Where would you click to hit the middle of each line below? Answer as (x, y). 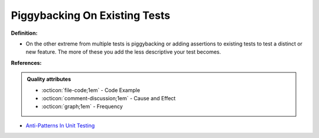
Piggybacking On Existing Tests (91, 15)
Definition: (24, 33)
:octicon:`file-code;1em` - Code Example (91, 90)
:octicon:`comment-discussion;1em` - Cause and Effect (109, 98)
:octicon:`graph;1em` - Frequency (82, 107)
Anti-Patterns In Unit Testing (60, 125)
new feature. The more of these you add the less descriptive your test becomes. (123, 52)
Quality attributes (49, 79)
